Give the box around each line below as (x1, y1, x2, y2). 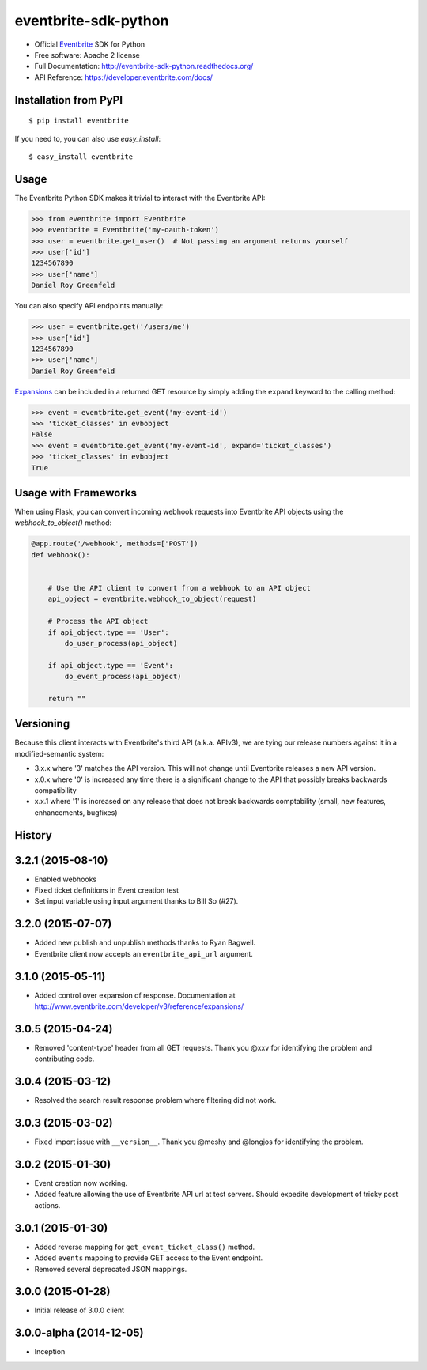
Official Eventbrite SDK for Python (34, 40, 145, 49)
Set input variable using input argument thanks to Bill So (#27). (34, 896, 239, 906)
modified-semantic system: (14, 749, 104, 758)
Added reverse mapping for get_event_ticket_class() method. (34, 1242, 255, 1251)
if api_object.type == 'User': (47, 628, 169, 636)
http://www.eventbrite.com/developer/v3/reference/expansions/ (34, 1002, 244, 1011)
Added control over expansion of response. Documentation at (34, 991, 236, 1000)
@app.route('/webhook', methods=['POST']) (31, 539, 198, 549)
